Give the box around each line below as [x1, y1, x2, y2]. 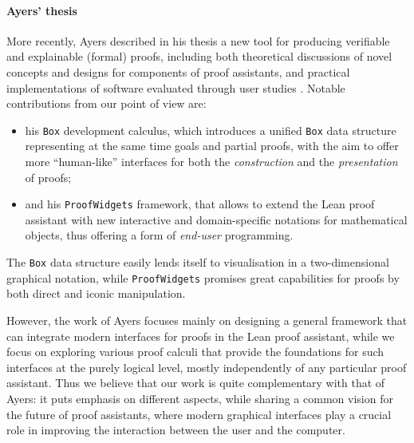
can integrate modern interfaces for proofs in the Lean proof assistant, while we [6, 327, 395, 344]
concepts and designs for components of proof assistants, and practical [6, 63, 350, 80]
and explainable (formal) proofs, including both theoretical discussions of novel [6, 48, 392, 65]
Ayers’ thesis [6, 2, 77, 18]
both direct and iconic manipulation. [6, 285, 186, 302]
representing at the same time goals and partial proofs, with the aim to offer [25, 137, 399, 154]
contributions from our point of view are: [6, 95, 207, 112]
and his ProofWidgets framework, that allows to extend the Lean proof [25, 196, 375, 212]
